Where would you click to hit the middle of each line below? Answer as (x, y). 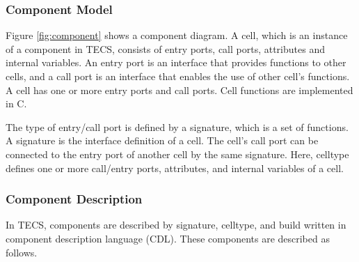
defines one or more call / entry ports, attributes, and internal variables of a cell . (175, 168)
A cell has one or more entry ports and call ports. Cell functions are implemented (179, 90)
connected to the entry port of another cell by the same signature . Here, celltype (177, 154)
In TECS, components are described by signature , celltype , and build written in (176, 225)
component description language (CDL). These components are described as (168, 238)
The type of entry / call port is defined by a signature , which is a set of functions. (177, 126)
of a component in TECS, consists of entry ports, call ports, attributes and (165, 48)
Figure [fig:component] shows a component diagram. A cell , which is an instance (177, 35)
